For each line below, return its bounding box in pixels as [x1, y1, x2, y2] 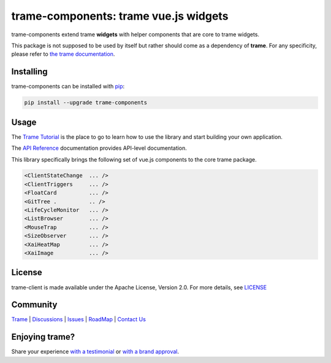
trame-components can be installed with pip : [11, 83, 125, 90]
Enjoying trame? [11, 332, 75, 342]
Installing [11, 66, 48, 77]
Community [11, 300, 58, 310]
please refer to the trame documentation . [11, 50, 115, 58]
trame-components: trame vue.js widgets [11, 9, 229, 23]
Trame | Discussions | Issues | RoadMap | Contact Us [11, 316, 146, 323]
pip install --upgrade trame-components [24, 99, 147, 106]
